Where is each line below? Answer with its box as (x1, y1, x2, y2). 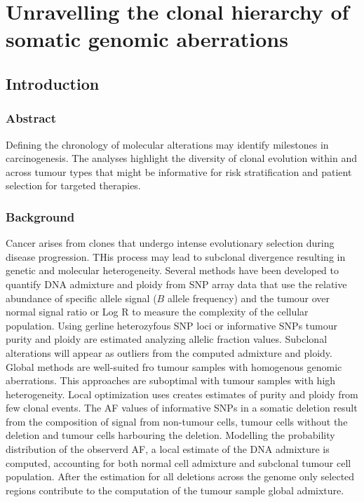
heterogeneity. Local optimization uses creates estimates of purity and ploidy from (6, 386, 358, 401)
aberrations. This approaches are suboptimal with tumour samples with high (6, 373, 336, 388)
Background (6, 208, 75, 225)
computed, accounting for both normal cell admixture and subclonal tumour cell (6, 455, 351, 470)
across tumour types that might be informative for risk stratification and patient (6, 164, 352, 179)
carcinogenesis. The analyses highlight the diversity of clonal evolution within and (6, 151, 357, 165)
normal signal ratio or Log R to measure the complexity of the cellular (6, 304, 309, 319)
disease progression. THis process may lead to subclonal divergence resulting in (6, 249, 346, 264)
